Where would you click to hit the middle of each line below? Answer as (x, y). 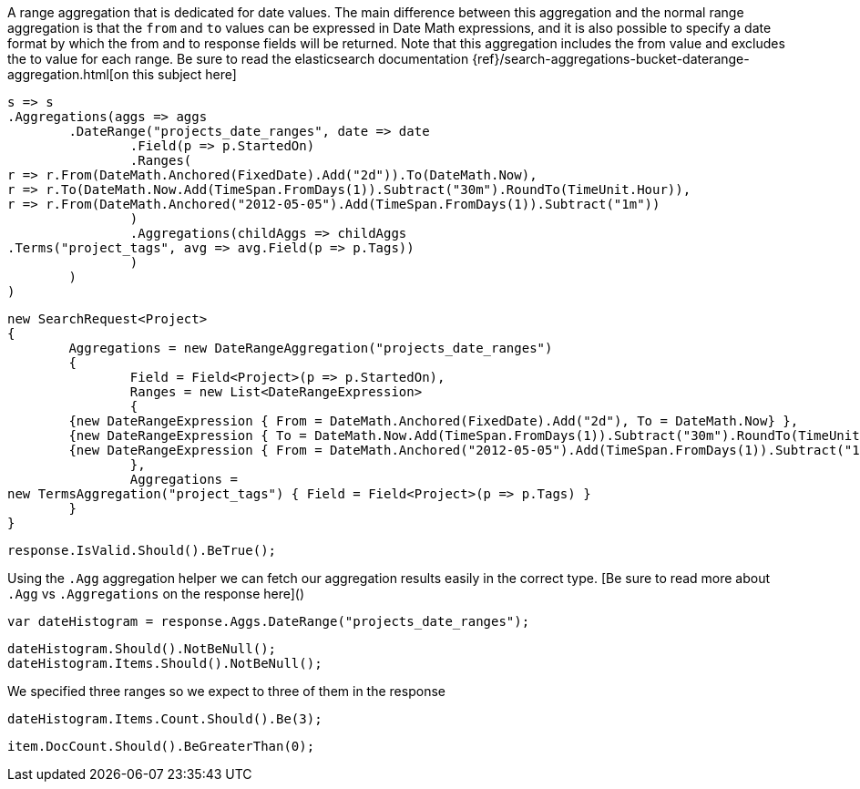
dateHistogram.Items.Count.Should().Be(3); (165, 719)
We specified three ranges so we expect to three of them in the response (226, 691)
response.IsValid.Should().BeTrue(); (142, 550)
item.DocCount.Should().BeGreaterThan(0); (161, 746)
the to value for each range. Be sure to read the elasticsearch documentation (238, 59)
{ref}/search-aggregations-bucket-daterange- (611, 59)
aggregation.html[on (68, 74)
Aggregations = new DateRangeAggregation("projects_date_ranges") (311, 348)
